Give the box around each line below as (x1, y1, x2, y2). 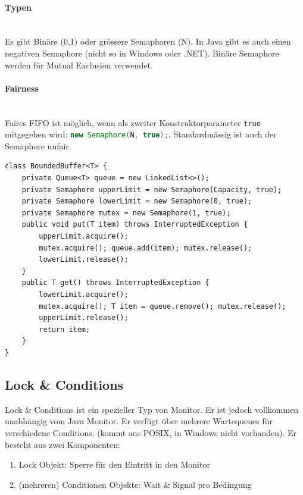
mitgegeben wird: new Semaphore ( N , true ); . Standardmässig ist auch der (5, 128, 277, 140)
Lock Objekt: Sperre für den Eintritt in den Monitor (18, 458, 210, 471)
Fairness (5, 82, 39, 94)
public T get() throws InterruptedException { (21, 278, 210, 287)
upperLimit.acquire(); (39, 232, 129, 241)
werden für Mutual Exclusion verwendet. (5, 58, 153, 71)
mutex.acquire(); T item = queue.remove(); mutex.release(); (39, 302, 286, 311)
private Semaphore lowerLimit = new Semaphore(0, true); (21, 197, 252, 206)
